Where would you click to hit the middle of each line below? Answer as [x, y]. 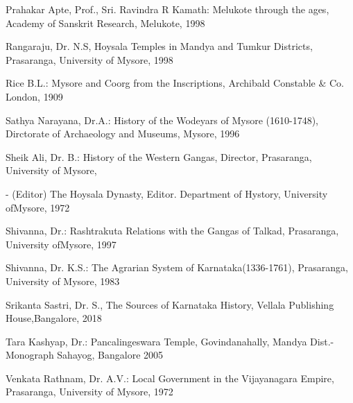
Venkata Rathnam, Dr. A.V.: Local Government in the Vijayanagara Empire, [170, 378]
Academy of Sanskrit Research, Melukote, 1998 [105, 23]
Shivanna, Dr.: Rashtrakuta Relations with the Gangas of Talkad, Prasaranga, [172, 231]
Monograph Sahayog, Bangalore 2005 [85, 355]
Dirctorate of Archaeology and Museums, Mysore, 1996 [123, 134]
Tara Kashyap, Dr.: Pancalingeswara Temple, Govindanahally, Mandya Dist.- [170, 341]
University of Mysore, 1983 [63, 281]
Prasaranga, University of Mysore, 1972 [89, 392]
